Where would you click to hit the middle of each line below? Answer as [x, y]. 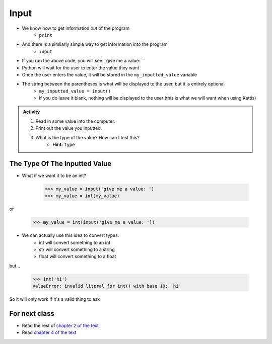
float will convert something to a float [78, 256]
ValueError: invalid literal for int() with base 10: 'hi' [107, 286]
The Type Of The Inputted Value [60, 163]
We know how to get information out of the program [76, 28]
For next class [32, 314]
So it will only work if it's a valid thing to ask [55, 299]
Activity [31, 112]
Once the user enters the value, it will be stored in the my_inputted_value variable [110, 74]
